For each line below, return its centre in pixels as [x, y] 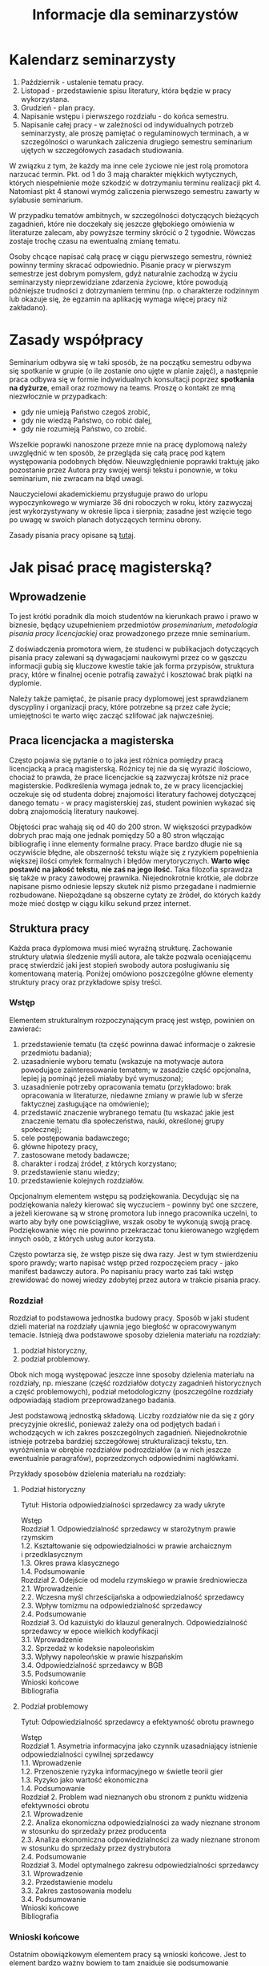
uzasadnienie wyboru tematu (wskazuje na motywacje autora [122, 1061]
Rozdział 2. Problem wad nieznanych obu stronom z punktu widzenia [134, 1797]
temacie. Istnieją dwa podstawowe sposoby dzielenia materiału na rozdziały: [135, 1335]
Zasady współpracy [76, 340]
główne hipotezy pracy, [59, 1146]
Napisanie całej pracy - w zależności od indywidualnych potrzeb [127, 124]
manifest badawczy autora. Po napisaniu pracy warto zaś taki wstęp [121, 1271]
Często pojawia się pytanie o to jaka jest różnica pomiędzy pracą [116, 760]
